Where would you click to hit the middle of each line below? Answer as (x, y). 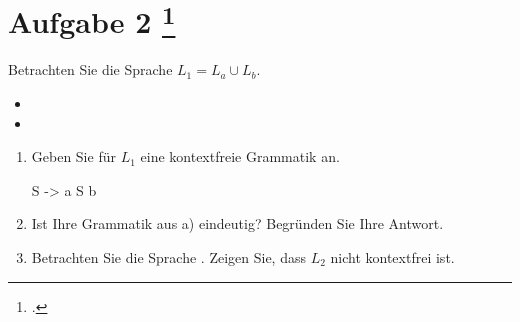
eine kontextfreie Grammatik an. (240, 156)
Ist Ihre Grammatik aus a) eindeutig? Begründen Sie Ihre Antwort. (237, 223)
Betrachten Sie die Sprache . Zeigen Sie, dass (168, 257)
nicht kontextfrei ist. (392, 257)
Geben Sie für (73, 156)
